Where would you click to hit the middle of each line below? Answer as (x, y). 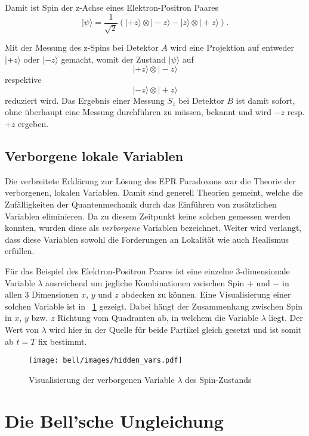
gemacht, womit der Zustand (113, 59)
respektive (23, 80)
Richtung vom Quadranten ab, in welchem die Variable (158, 318)
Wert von (22, 329)
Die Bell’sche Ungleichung (114, 420)
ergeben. (33, 124)
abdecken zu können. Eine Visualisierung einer (206, 294)
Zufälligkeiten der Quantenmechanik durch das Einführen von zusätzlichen (141, 204)
